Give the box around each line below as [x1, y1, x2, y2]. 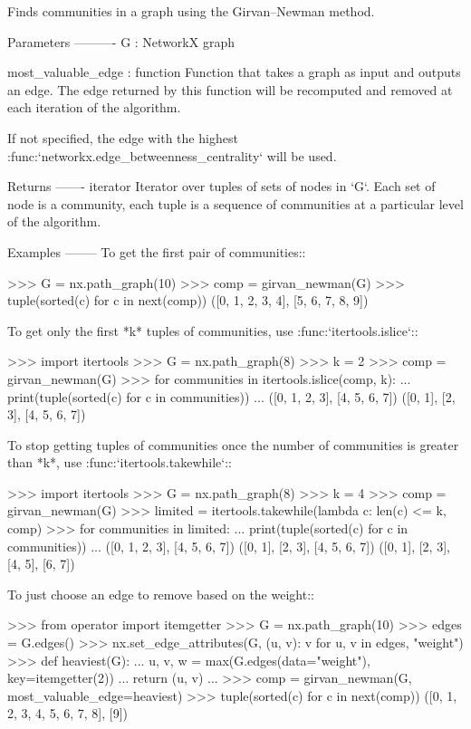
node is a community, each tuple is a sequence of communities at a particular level [7, 194, 464, 213]
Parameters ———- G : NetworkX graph [7, 32, 235, 51]
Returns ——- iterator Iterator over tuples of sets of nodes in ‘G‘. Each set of [7, 177, 436, 196]
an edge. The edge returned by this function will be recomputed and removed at [7, 80, 453, 99]
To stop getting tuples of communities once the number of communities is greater [7, 435, 459, 454]
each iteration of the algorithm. [7, 98, 181, 117]
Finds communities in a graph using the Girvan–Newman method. [7, 2, 375, 20]
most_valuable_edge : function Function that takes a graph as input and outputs [7, 62, 461, 82]
